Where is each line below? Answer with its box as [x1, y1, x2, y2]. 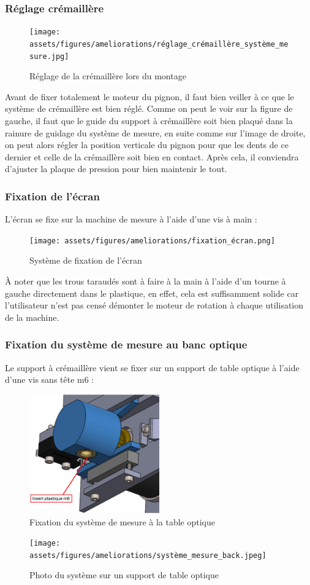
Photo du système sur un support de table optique [29, 568, 219, 581]
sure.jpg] [29, 52, 69, 61]
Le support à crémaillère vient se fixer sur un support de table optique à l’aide [5, 361, 300, 374]
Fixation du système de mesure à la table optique [29, 515, 216, 528]
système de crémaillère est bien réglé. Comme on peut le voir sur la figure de [5, 102, 293, 115]
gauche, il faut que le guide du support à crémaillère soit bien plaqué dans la [5, 114, 293, 127]
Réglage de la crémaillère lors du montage [29, 69, 186, 82]
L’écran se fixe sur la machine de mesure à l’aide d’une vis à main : [5, 213, 257, 226]
